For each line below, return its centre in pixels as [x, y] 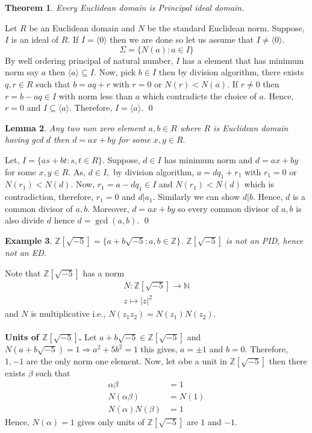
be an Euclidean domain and [82, 27]
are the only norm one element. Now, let [101, 361]
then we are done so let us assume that [182, 39]
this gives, [159, 349]
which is [259, 184]
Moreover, [111, 208]
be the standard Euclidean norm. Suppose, [226, 27]
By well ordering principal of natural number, [89, 60]
